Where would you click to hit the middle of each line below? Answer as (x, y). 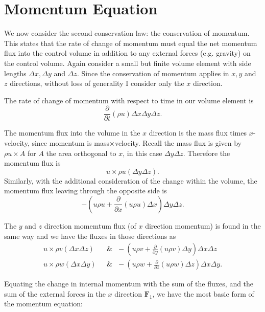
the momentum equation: (43, 304)
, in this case (142, 153)
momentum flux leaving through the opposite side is (86, 191)
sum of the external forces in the (55, 293)
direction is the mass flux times (198, 133)
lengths (15, 73)
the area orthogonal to (81, 153)
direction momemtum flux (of (90, 225)
